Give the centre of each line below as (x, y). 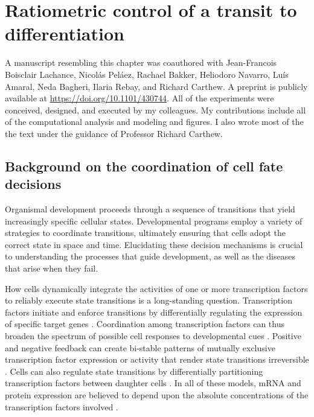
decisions (33, 184)
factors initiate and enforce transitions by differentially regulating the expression (154, 312)
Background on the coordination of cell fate (144, 166)
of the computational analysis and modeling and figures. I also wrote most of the (154, 122)
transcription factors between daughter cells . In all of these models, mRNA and (153, 383)
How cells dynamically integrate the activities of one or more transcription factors (156, 288)
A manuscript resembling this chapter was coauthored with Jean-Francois (141, 62)
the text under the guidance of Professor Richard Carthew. (114, 133)
